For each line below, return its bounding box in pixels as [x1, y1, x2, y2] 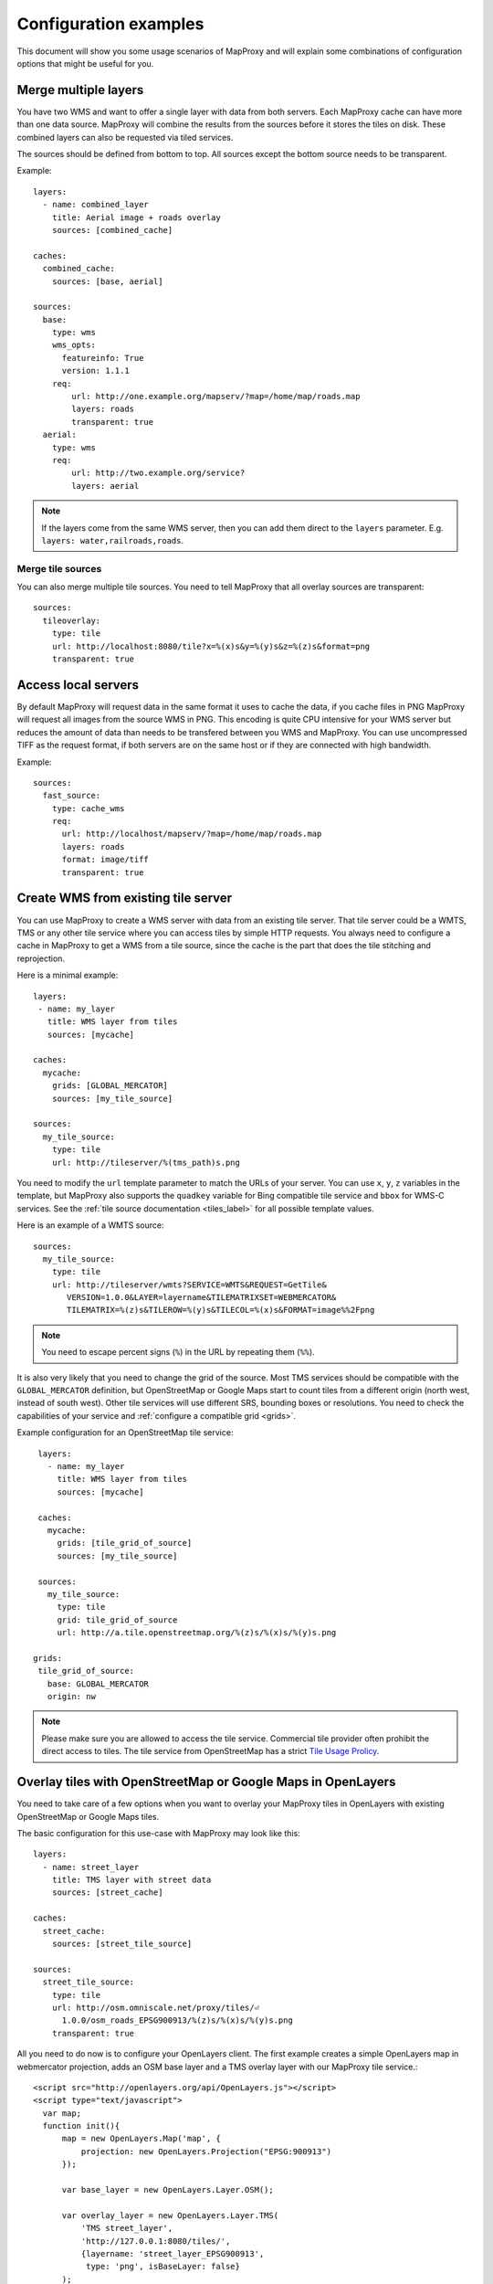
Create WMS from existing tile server [16, 891, 233, 906]
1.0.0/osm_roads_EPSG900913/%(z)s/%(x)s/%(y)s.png [61, 2015, 294, 2025]
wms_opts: [51, 340, 96, 351]
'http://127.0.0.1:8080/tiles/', [80, 2236, 231, 2247]
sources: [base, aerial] [51, 276, 163, 287]
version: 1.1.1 [61, 365, 130, 376]
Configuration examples [16, 14, 205, 34]
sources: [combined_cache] [51, 225, 173, 235]
